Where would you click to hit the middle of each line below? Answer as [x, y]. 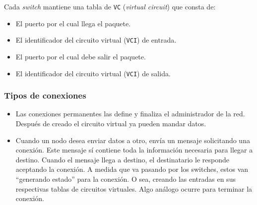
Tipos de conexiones [45, 95]
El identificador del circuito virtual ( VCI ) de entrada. [96, 40]
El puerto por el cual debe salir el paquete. [81, 56]
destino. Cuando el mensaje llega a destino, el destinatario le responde [122, 159]
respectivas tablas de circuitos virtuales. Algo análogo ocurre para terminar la [134, 188]
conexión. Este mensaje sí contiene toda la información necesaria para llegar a [134, 150]
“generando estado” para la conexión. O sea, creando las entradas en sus [126, 179]
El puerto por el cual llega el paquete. [73, 23]
